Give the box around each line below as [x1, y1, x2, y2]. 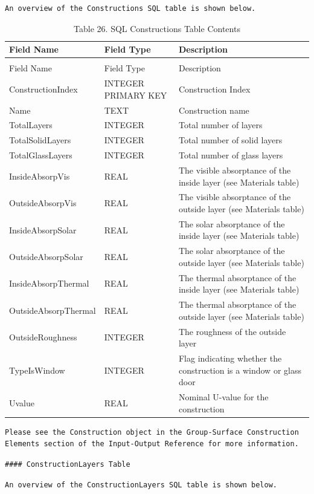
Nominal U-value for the [178, 391, 269, 403]
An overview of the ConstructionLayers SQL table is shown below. [5, 480, 278, 489]
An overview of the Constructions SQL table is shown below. [5, 4, 256, 13]
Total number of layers [178, 119, 263, 131]
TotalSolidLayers [9, 134, 71, 146]
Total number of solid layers [178, 134, 283, 146]
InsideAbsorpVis [9, 169, 70, 182]
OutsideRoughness [9, 331, 77, 343]
